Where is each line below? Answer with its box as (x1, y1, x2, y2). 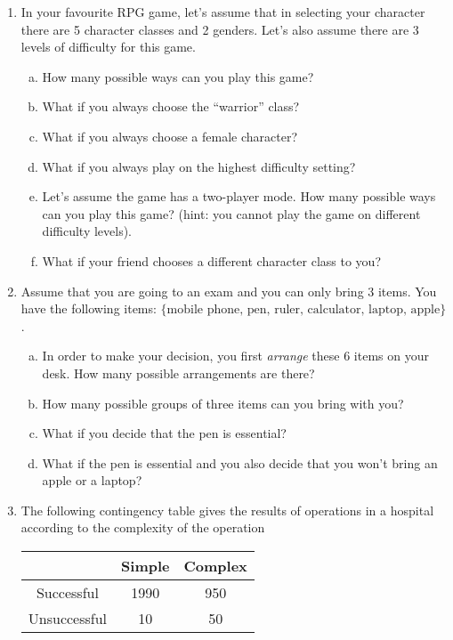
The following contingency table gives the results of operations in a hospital (20, 500, 434, 519)
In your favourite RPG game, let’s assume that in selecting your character (20, 3, 425, 20)
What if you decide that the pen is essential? (42, 424, 287, 442)
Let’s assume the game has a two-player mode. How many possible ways (42, 187, 436, 206)
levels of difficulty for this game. (20, 37, 196, 56)
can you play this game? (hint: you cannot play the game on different (42, 204, 421, 223)
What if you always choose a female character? (42, 126, 298, 145)
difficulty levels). (42, 222, 133, 240)
